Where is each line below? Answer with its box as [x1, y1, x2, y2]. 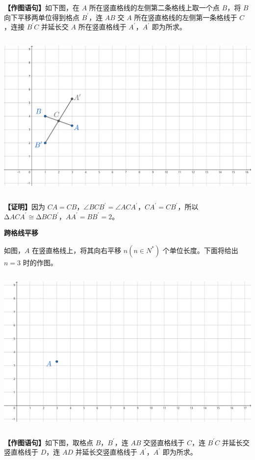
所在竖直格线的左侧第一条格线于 [134, 12, 237, 22]
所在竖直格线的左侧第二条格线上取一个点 [89, 2, 220, 12]
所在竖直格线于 [78, 22, 127, 32]
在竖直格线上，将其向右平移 [32, 245, 122, 255]
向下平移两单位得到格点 [4, 12, 79, 22]
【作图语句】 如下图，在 [4, 2, 79, 12]
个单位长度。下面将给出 [162, 245, 238, 255]
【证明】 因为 [4, 202, 45, 212]
